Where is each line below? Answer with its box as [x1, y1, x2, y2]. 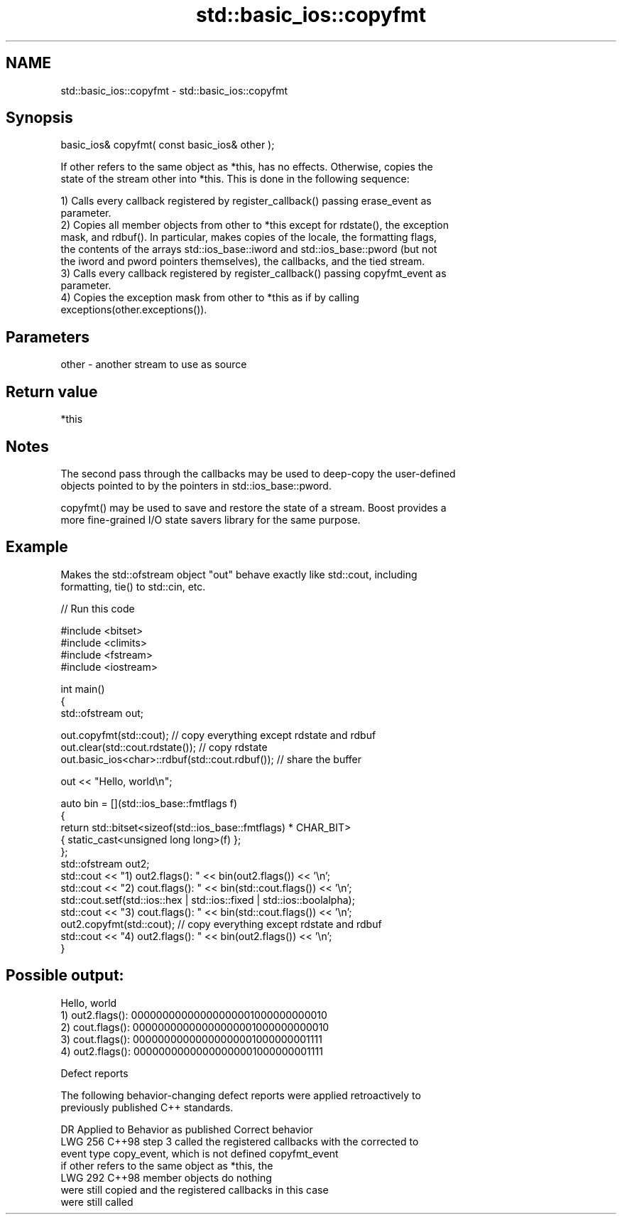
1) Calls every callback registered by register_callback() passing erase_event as [60, 195, 432, 207]
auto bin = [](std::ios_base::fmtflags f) [60, 797, 238, 809]
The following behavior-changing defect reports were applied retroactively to [60, 1089, 421, 1101]
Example [6, 538, 68, 556]
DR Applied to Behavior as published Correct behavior [60, 1123, 313, 1135]
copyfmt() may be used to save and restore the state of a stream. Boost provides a [60, 501, 447, 514]
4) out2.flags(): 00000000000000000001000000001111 [60, 1044, 323, 1057]
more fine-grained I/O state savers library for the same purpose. [60, 513, 361, 526]
